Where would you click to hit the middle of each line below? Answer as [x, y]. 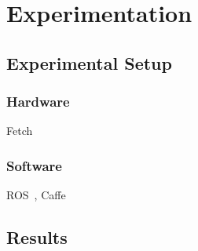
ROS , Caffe [36, 195]
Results [37, 237]
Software [34, 165]
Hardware [38, 102]
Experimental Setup [89, 62]
